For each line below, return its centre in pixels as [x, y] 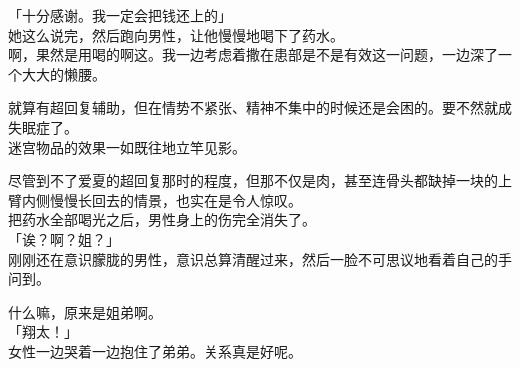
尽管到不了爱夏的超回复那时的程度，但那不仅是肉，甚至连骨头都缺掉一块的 [253, 180]
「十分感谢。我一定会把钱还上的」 [120, 15]
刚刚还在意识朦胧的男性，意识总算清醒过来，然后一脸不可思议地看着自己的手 [260, 258]
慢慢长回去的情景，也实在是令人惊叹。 [175, 199]
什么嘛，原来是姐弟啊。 [85, 311]
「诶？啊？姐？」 [64, 238]
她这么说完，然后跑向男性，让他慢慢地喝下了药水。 [176, 34]
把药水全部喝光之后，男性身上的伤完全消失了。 [162, 219]
